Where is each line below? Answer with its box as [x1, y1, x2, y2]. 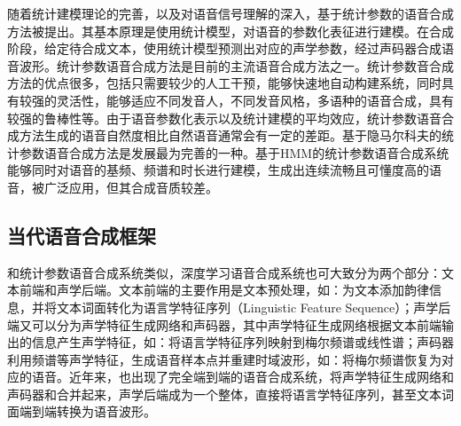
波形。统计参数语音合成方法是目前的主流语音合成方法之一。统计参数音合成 [19, 56, 454, 75]
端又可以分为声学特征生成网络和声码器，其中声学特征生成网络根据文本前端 [7, 315, 441, 334]
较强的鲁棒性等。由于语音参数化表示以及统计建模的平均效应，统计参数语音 [7, 108, 441, 127]
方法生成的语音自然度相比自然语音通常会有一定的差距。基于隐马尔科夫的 [19, 126, 441, 145]
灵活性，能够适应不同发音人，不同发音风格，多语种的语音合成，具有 [56, 91, 454, 109]
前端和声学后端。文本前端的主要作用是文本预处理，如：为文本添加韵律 [19, 280, 429, 299]
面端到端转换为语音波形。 [7, 402, 156, 421]
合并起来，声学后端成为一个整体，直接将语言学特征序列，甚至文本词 [56, 384, 454, 403]
